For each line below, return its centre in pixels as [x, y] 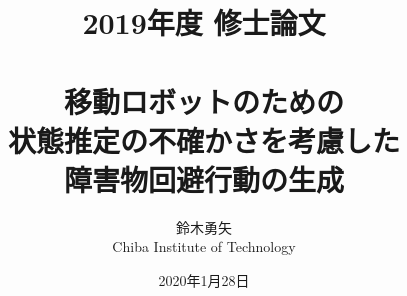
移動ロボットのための [203, 100]
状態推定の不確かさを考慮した [203, 139]
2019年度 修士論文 [204, 22]
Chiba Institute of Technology [204, 246]
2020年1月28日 [204, 280]
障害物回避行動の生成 [203, 178]
